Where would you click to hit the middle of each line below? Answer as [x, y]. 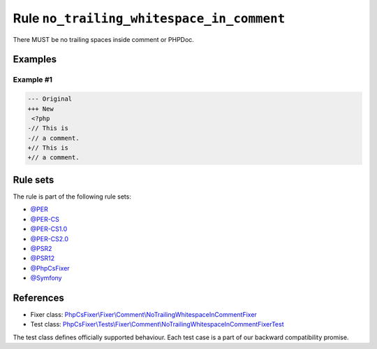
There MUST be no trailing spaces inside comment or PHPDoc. [104, 39]
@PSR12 [43, 258]
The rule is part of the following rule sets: [72, 197]
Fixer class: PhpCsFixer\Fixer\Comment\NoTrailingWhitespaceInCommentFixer [144, 314]
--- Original [50, 99]
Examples [35, 59]
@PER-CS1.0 [49, 229]
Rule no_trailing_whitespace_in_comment [149, 18]
